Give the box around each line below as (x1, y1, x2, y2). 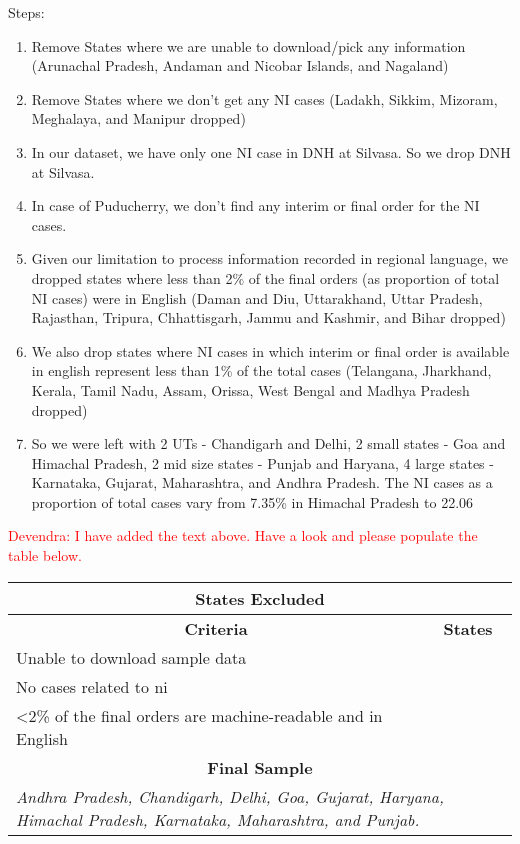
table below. (8, 545, 82, 566)
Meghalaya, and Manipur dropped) (31, 108, 246, 129)
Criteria (184, 616, 248, 640)
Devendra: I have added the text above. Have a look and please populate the (8, 525, 478, 546)
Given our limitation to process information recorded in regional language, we (31, 248, 508, 269)
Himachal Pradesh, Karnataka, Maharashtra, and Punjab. (16, 807, 420, 831)
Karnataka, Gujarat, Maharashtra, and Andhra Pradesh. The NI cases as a (31, 472, 493, 493)
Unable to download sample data (16, 645, 247, 669)
